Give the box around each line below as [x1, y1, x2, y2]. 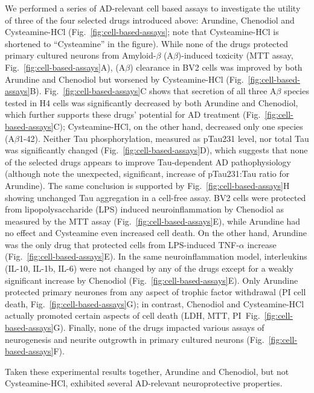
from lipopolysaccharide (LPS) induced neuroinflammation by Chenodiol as [5, 203, 284, 216]
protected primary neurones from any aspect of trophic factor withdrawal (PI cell [5, 286, 306, 298]
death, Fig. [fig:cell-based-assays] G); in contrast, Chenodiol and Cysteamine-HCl [5, 297, 304, 310]
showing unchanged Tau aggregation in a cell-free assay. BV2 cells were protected [5, 191, 306, 203]
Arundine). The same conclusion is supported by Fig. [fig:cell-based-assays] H [5, 179, 290, 191]
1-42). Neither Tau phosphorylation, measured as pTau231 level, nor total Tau [19, 132, 309, 144]
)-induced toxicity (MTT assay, [178, 49, 293, 62]
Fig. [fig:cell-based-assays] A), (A [5, 60, 126, 73]
